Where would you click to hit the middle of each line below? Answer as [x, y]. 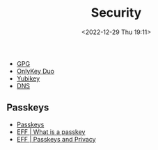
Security [116, 13]
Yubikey [28, 78]
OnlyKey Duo [35, 71]
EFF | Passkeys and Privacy [56, 139]
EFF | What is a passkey [51, 132]
